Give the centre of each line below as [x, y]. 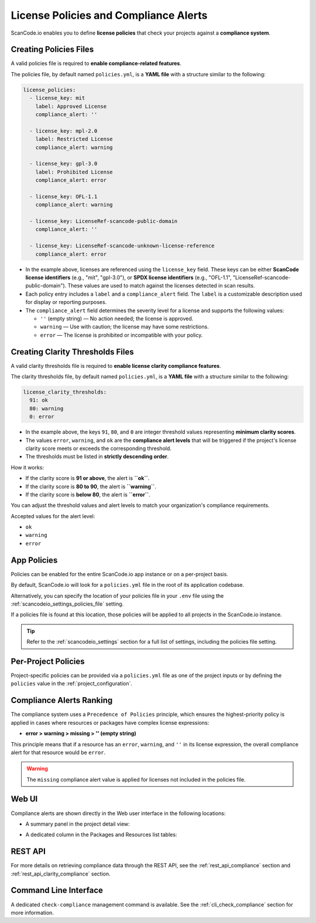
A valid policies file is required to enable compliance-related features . [96, 63]
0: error [42, 417]
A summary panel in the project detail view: [78, 824]
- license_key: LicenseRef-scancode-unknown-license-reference [122, 246]
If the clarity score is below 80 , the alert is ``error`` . [88, 494]
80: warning [47, 408]
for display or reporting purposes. [66, 302]
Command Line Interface [57, 890]
